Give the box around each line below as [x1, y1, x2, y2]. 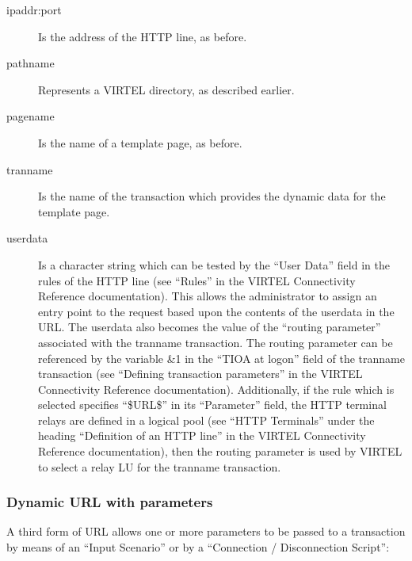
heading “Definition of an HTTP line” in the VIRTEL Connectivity [38, 427, 366, 444]
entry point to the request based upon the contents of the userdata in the [38, 303, 395, 319]
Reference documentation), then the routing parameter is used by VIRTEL [38, 443, 402, 460]
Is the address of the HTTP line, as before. [38, 28, 247, 44]
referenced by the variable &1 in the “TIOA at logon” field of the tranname [38, 349, 405, 366]
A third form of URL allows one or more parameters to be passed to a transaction [6, 523, 406, 540]
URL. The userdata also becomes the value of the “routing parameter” [38, 319, 381, 335]
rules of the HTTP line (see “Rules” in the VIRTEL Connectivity [38, 272, 356, 288]
